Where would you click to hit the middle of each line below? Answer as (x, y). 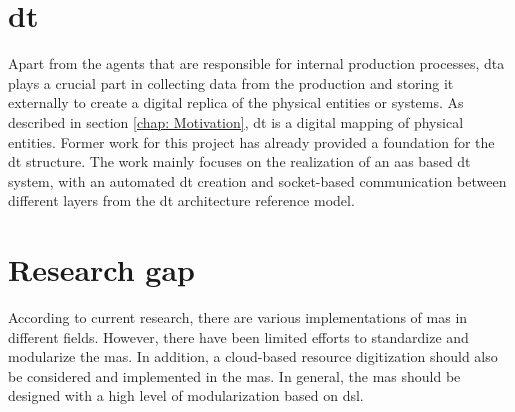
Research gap (101, 269)
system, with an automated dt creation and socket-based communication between (257, 180)
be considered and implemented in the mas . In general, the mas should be (234, 375)
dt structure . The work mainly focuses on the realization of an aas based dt (239, 161)
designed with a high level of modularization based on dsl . (186, 395)
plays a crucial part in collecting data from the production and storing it (231, 82)
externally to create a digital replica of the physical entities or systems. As (236, 102)
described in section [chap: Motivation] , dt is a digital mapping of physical (236, 121)
